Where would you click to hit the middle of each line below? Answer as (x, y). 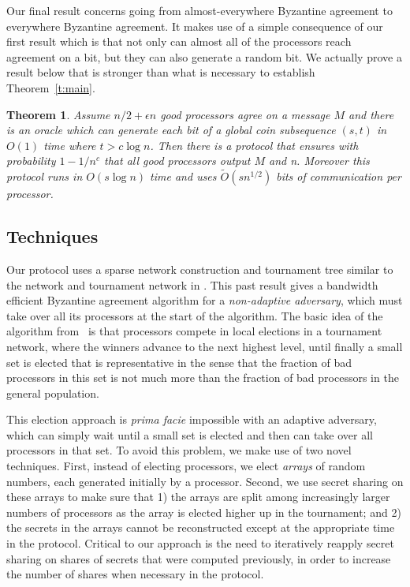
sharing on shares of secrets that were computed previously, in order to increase (199, 558)
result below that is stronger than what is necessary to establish (161, 72)
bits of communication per (339, 176)
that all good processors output (177, 161)
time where (70, 145)
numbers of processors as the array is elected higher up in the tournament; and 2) (204, 512)
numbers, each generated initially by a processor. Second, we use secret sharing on (205, 481)
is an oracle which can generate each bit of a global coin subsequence (171, 130)
